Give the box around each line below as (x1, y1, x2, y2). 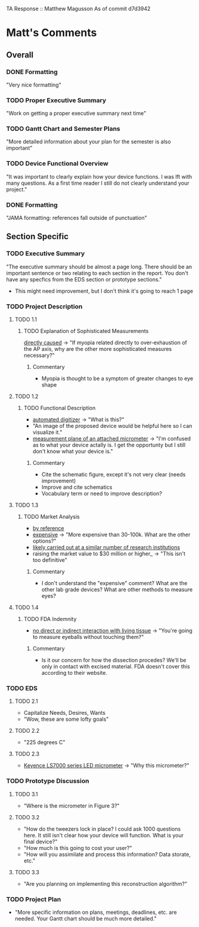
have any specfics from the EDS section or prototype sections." (6, 276, 162, 283)
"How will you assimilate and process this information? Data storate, (23, 850, 191, 858)
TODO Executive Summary (6, 249, 85, 258)
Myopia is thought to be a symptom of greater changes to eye (41, 375, 194, 382)
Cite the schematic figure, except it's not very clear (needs (41, 471, 186, 478)
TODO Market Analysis (23, 513, 80, 521)
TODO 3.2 (14, 813, 40, 821)
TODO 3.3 (14, 868, 40, 876)
